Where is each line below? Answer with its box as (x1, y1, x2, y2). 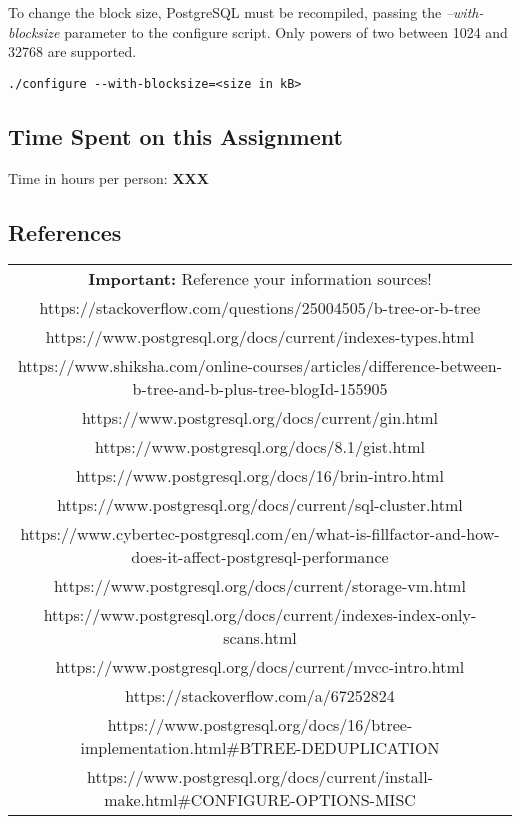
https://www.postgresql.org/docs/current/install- (87, 765, 433, 789)
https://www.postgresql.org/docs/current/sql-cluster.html (57, 493, 463, 517)
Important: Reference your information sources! (88, 267, 432, 291)
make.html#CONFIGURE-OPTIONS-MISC (104, 788, 416, 812)
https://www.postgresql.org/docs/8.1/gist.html (95, 435, 425, 459)
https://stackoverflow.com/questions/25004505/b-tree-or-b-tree (39, 296, 481, 320)
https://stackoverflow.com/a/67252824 (125, 684, 395, 708)
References (8, 216, 122, 247)
